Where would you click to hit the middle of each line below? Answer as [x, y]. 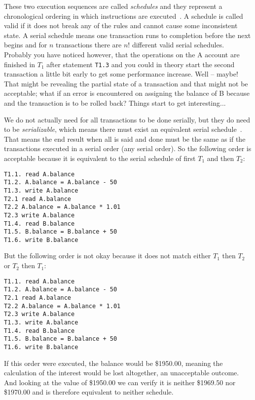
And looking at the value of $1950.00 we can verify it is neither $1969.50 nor [120, 382]
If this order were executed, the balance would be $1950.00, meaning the [113, 363]
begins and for [26, 45]
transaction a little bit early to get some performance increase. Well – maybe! [121, 74]
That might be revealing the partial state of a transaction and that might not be [126, 83]
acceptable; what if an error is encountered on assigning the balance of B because [127, 93]
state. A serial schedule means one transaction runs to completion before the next [127, 35]
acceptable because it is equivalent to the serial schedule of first [100, 158]
